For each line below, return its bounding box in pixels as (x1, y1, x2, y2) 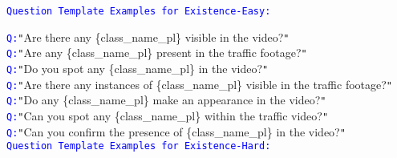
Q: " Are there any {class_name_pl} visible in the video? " (6, 28, 290, 45)
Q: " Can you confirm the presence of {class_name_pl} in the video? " (6, 123, 346, 140)
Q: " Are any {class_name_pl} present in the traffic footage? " (6, 44, 307, 61)
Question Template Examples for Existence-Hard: (6, 140, 271, 152)
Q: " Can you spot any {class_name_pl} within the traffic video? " (6, 107, 329, 124)
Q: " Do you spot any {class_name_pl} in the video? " (6, 59, 269, 76)
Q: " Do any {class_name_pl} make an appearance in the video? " (6, 91, 326, 108)
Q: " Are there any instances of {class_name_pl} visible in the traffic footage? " (6, 75, 393, 92)
